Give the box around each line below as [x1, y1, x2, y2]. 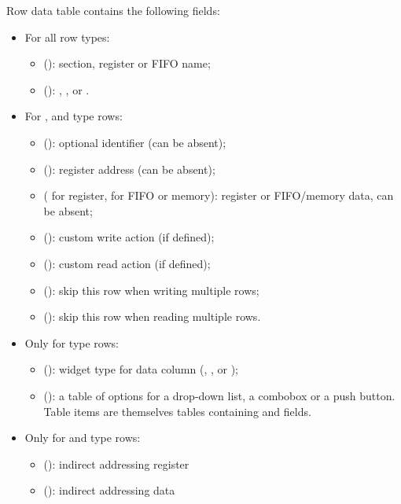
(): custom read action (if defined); [43, 255, 211, 271]
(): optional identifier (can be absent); [43, 134, 226, 150]
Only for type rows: [24, 334, 119, 351]
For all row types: [24, 28, 110, 45]
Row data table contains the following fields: [6, 2, 220, 18]
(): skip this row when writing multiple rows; [43, 281, 259, 298]
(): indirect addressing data [43, 482, 175, 498]
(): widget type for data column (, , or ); [43, 361, 239, 377]
